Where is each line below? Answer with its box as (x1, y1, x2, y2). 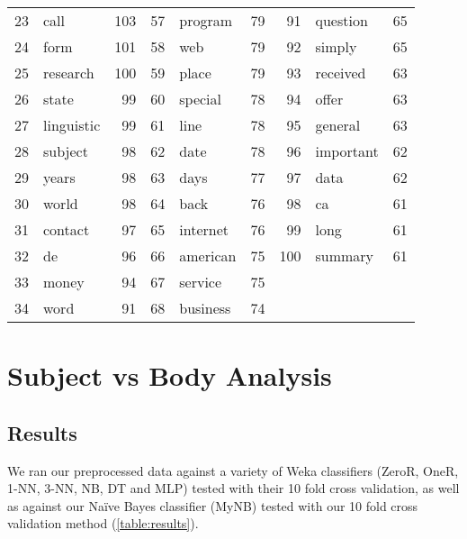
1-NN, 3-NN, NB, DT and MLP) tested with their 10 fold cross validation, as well (7, 479, 460, 498)
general (315, 114, 361, 135)
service (179, 271, 222, 292)
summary (315, 245, 374, 266)
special (179, 88, 222, 109)
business (179, 297, 231, 318)
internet (179, 219, 229, 240)
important (315, 141, 379, 161)
